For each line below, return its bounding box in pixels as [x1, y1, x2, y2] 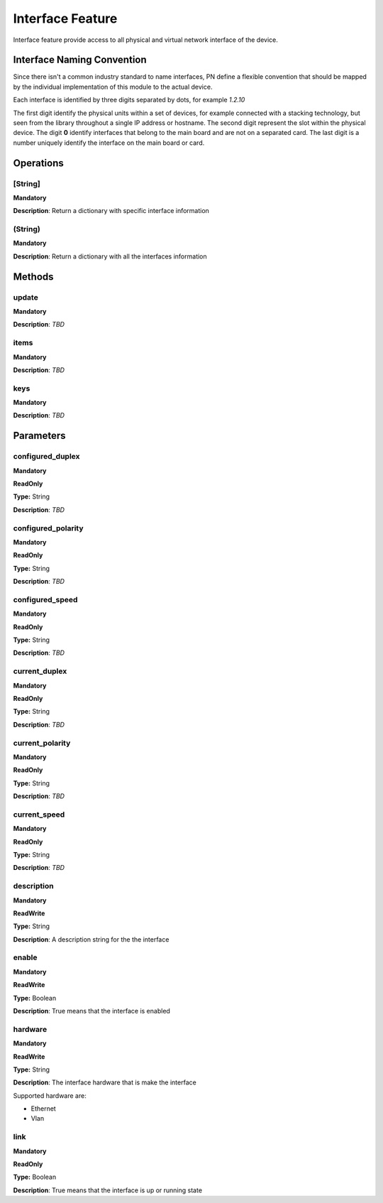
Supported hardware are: [13, 1091, 87, 1100]
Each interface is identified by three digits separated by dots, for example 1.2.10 [13, 96, 245, 104]
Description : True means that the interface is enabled [13, 1007, 170, 1015]
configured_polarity [13, 523, 84, 533]
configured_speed [13, 594, 78, 604]
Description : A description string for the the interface [13, 935, 170, 944]
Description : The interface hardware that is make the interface [13, 1078, 196, 1087]
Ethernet [30, 1104, 56, 1113]
